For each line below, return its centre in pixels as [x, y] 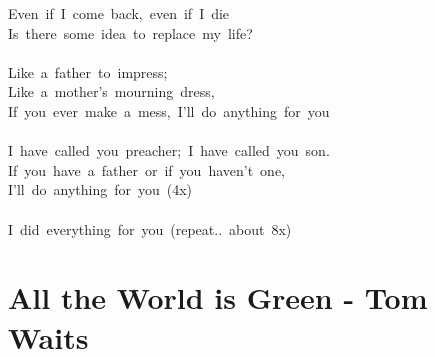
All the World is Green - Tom [218, 297]
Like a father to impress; [88, 71]
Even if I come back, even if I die [119, 13]
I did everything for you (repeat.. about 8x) [150, 228]
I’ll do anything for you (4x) [100, 189]
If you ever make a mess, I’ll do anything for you [169, 110]
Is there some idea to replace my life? [130, 32]
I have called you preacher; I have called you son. [169, 150]
